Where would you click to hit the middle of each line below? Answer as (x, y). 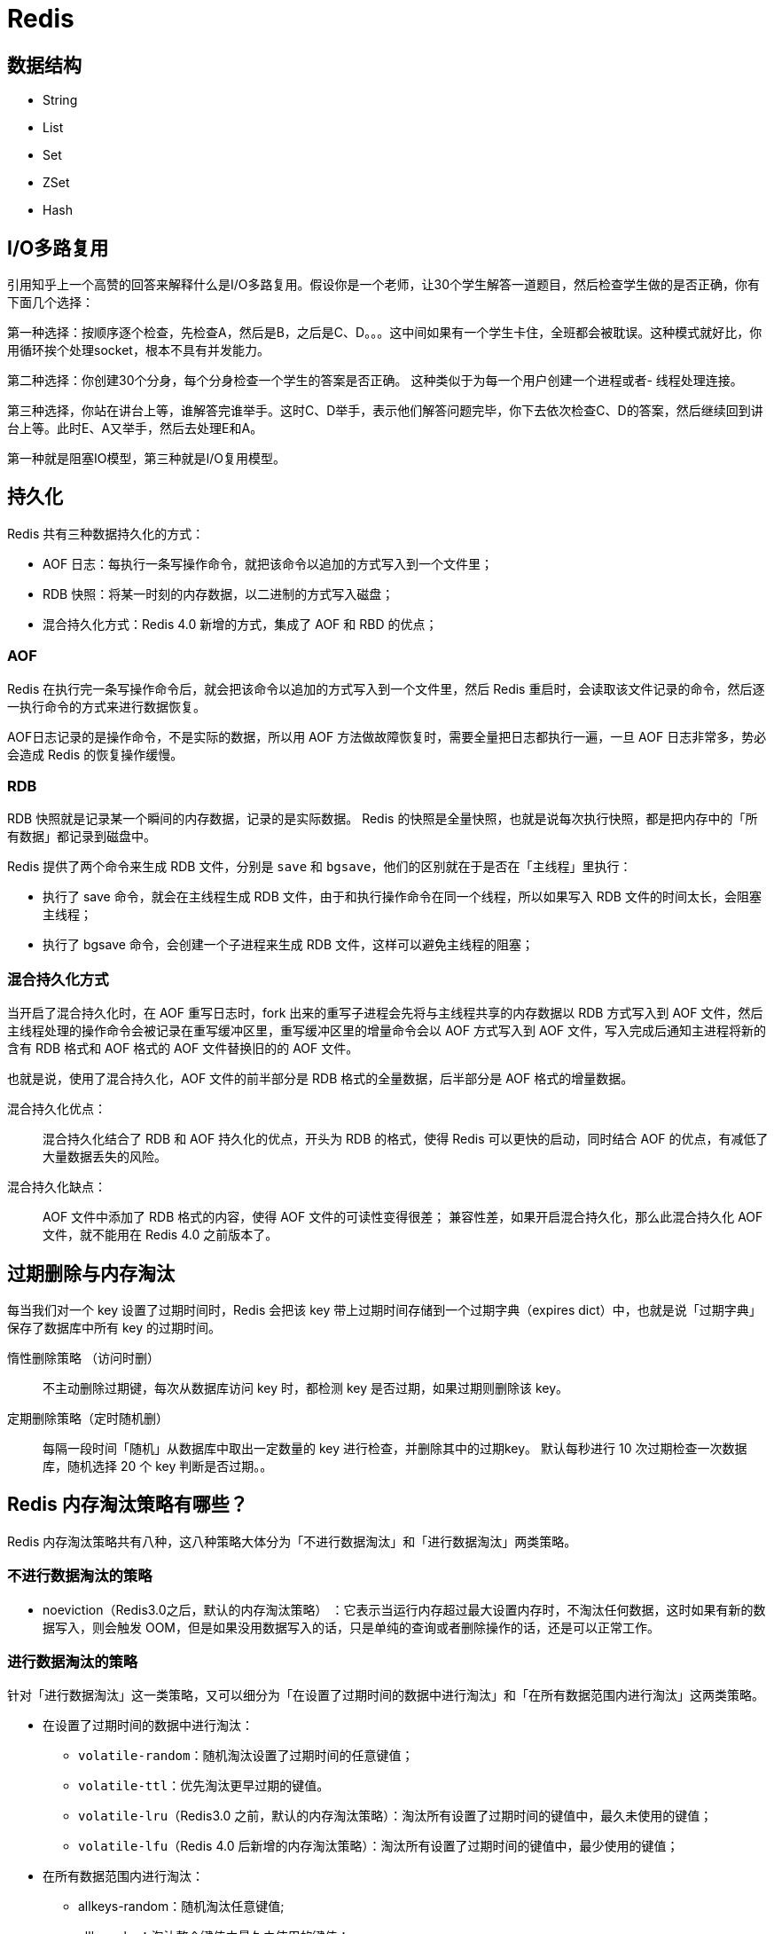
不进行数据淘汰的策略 (80, 1576)
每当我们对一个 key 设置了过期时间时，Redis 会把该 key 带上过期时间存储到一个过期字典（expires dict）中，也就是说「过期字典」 (384, 1309)
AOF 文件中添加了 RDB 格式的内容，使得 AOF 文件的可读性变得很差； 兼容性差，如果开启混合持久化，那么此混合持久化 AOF (403, 1217)
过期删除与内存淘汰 (91, 1273)
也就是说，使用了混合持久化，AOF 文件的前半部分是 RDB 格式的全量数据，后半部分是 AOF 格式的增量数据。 (321, 1079)
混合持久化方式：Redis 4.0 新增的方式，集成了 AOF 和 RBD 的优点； (240, 624)
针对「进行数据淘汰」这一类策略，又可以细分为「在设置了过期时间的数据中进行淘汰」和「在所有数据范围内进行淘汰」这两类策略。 (386, 1695)
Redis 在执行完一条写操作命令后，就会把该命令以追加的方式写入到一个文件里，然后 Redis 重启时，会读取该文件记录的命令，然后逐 (386, 688)
